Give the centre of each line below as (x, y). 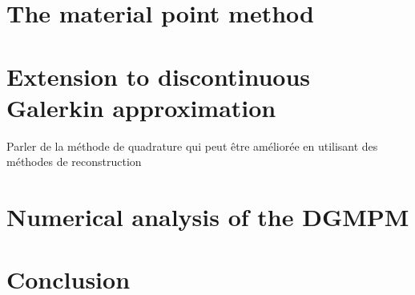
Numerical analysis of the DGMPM (208, 217)
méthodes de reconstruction (74, 162)
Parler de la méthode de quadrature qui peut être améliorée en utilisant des (192, 145)
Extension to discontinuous (159, 76)
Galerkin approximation (141, 107)
